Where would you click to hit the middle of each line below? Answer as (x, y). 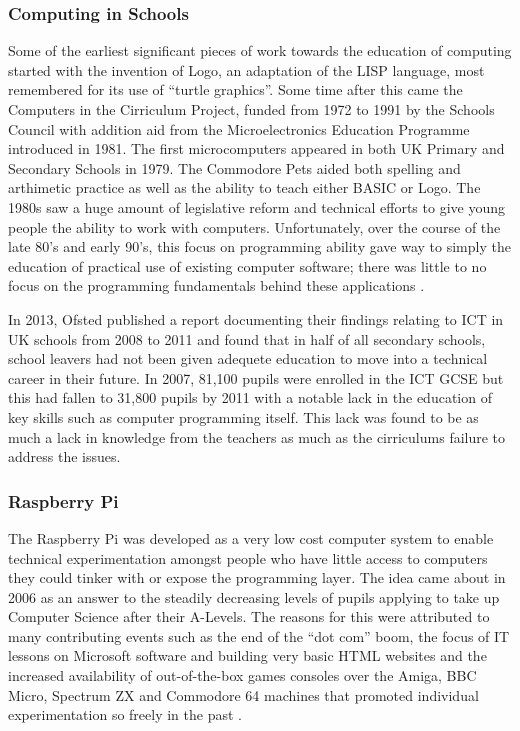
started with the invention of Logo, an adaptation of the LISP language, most (246, 69)
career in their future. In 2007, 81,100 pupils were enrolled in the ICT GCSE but (256, 377)
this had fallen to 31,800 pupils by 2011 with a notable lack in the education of (250, 397)
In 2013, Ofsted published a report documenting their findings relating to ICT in (256, 318)
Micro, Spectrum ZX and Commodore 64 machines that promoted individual (243, 694)
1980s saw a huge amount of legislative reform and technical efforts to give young (256, 206)
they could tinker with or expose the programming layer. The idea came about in (257, 577)
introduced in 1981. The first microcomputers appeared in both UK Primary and (256, 148)
